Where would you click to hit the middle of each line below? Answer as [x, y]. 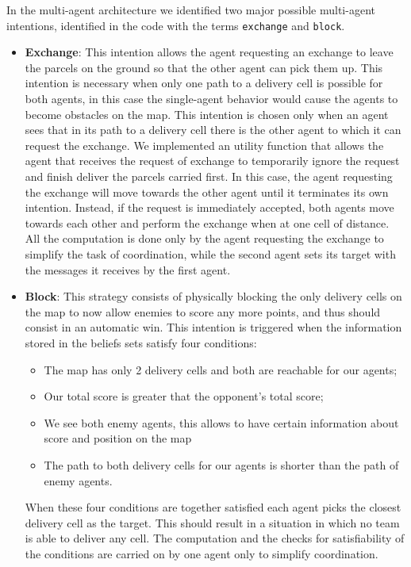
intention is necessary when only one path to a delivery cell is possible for [204, 83]
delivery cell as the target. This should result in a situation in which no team [212, 522]
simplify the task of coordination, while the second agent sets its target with [210, 253]
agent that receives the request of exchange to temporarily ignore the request [212, 161]
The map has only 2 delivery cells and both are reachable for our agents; [221, 369]
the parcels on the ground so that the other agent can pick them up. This [204, 67]
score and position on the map [118, 438]
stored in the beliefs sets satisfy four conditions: [141, 342]
